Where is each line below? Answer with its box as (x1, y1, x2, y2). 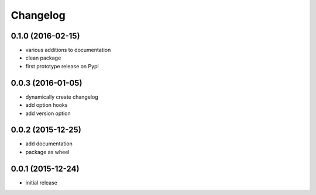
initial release (25, 179, 58, 186)
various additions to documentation (25, 47, 111, 54)
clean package (25, 54, 61, 61)
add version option (25, 110, 71, 117)
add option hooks (25, 102, 68, 109)
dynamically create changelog (25, 93, 99, 100)
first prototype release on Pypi (25, 62, 99, 69)
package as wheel (25, 148, 70, 155)
